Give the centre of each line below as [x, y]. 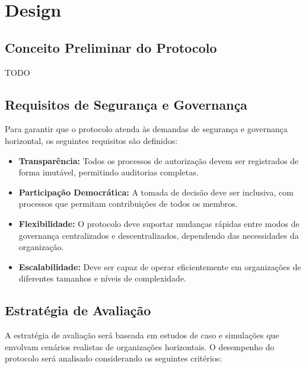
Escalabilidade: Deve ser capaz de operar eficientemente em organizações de [160, 266]
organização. [41, 247]
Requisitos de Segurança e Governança [126, 104]
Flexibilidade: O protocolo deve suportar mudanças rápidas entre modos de [159, 223]
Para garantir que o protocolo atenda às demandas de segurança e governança [146, 129]
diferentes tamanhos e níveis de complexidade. [102, 278]
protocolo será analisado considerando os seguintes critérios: [114, 358]
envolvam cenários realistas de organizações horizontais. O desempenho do [140, 346]
